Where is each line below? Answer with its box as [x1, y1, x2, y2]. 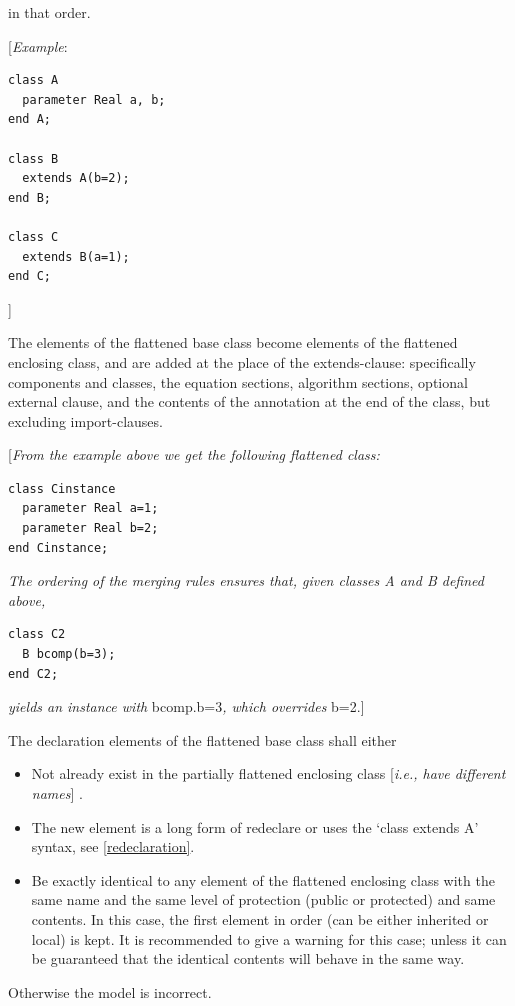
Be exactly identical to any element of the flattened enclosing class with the [31, 869, 495, 890]
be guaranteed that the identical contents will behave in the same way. [31, 948, 465, 969]
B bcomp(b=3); [22, 647, 116, 662]
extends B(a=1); [22, 249, 130, 264]
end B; [8, 190, 51, 205]
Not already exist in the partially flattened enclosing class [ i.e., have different [31, 763, 506, 784]
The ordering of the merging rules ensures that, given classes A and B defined [8, 570, 484, 591]
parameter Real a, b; [22, 92, 166, 107]
